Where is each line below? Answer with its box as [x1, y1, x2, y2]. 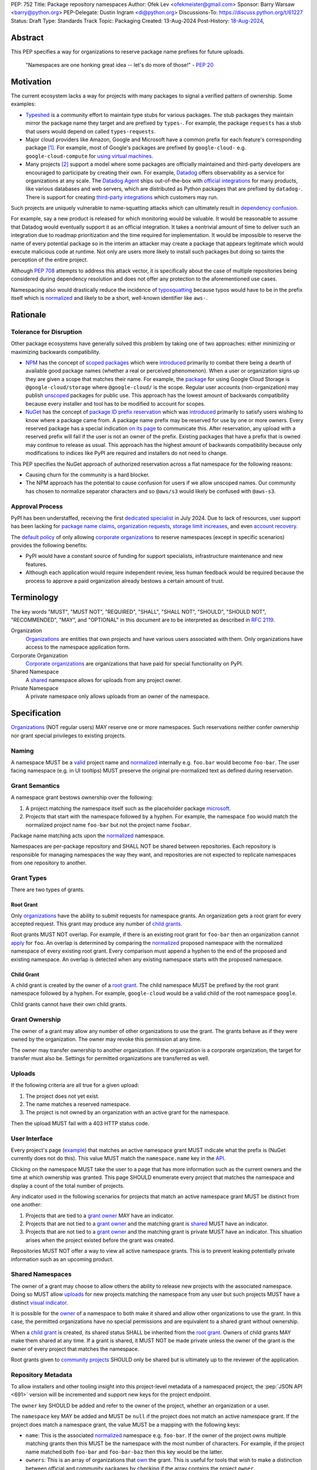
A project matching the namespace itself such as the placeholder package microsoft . [25, 804, 231, 811]
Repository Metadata [11, 1371, 73, 1379]
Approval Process [11, 502, 63, 510]
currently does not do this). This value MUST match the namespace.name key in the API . [11, 1155, 226, 1162]
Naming [11, 747, 34, 755]
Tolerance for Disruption [11, 328, 82, 336]
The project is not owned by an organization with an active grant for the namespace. [25, 1109, 230, 1116]
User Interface [11, 1134, 53, 1142]
